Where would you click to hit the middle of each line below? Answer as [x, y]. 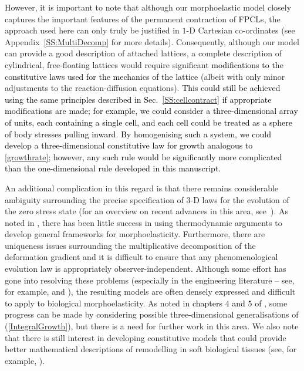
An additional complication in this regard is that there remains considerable [142, 188]
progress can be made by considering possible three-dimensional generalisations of [152, 314]
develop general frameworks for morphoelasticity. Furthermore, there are [135, 234]
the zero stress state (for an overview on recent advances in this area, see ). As [146, 211]
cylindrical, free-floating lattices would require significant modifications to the [144, 64]
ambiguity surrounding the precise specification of [94, 199]
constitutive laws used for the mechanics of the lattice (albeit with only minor [145, 76]
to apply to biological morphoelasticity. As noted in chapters [114, 303]
